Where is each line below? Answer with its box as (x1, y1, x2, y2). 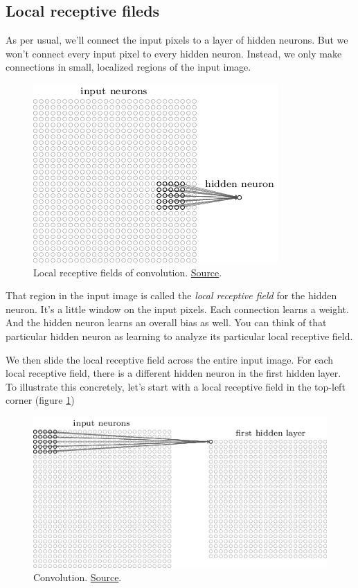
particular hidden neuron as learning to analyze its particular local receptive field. (6, 328, 353, 343)
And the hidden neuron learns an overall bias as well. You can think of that (6, 315, 327, 330)
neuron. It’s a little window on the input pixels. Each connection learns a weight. (6, 301, 349, 316)
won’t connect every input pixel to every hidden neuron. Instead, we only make (6, 46, 342, 60)
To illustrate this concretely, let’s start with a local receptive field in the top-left (6, 379, 346, 393)
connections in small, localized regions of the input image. (6, 60, 251, 74)
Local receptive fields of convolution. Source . (33, 265, 222, 279)
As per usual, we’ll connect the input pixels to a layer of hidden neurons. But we (6, 33, 348, 47)
